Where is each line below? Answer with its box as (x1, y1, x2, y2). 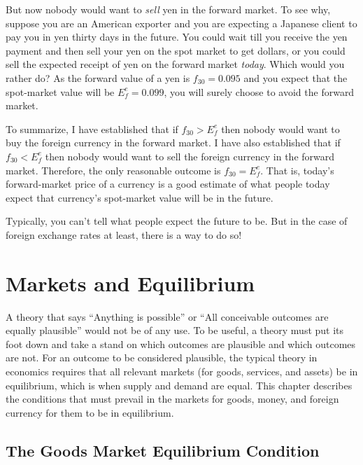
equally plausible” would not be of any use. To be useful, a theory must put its (6, 323, 344, 338)
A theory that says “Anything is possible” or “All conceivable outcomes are (6, 309, 329, 324)
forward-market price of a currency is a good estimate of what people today (6, 176, 330, 191)
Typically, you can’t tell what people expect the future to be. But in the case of (6, 214, 348, 228)
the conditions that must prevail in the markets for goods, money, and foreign (6, 391, 339, 406)
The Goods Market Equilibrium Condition (6, 439, 320, 461)
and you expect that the (243, 70, 348, 85)
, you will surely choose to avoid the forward (164, 84, 355, 99)
